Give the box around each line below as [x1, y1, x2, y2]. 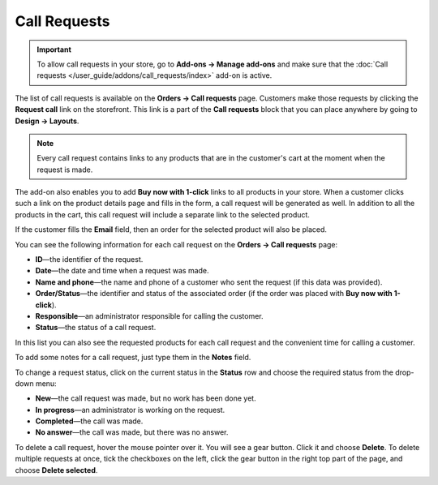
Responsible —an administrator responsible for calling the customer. [35, 311, 264, 320]
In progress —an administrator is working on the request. [35, 405, 225, 414]
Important [36, 45, 72, 54]
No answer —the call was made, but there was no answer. [35, 427, 229, 437]
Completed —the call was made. [35, 416, 144, 426]
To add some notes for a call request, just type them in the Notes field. [15, 353, 251, 363]
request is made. [36, 165, 93, 174]
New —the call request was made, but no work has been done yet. [35, 393, 256, 403]
